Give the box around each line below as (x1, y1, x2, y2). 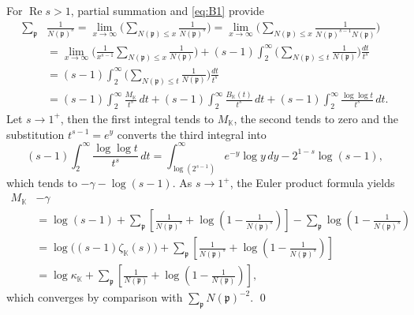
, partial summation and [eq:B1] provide (70, 2, 265, 18)
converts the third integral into (117, 126, 267, 142)
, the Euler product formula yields (229, 174, 395, 191)
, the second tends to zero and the (233, 110, 399, 126)
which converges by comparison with (6, 289, 183, 306)
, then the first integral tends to (60, 110, 214, 126)
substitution (6, 126, 65, 142)
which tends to (6, 174, 77, 191)
